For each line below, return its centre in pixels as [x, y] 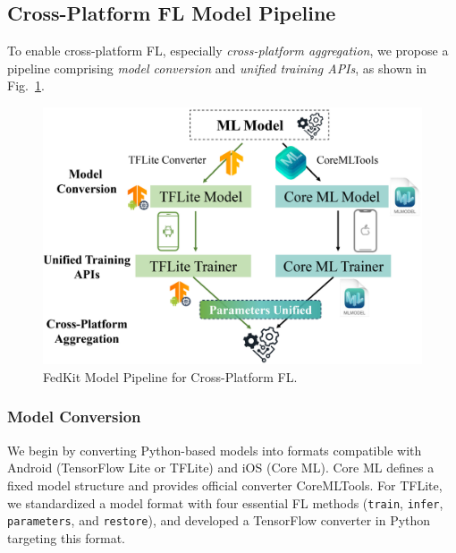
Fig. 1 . [26, 85]
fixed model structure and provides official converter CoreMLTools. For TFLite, [225, 485]
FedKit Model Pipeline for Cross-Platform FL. [170, 376]
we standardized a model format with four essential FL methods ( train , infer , [225, 502]
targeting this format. [67, 537]
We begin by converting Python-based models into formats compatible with [215, 450]
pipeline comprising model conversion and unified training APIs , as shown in [217, 68]
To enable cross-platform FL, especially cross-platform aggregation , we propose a [228, 51]
